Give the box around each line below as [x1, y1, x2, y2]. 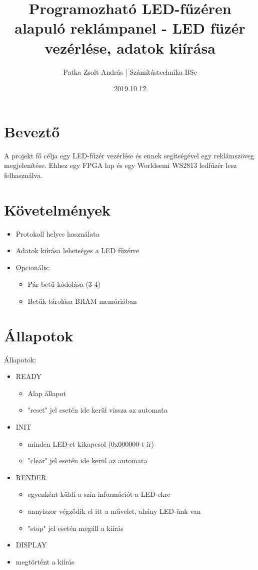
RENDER [15, 472, 46, 482]
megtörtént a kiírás [15, 556, 74, 566]
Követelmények [4, 199, 111, 220]
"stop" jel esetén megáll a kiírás [27, 522, 123, 533]
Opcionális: [15, 262, 50, 272]
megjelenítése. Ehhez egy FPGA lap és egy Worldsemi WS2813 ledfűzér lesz [4, 160, 237, 170]
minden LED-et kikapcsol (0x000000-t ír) [27, 438, 154, 449]
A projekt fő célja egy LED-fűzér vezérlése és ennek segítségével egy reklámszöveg [4, 150, 254, 160]
